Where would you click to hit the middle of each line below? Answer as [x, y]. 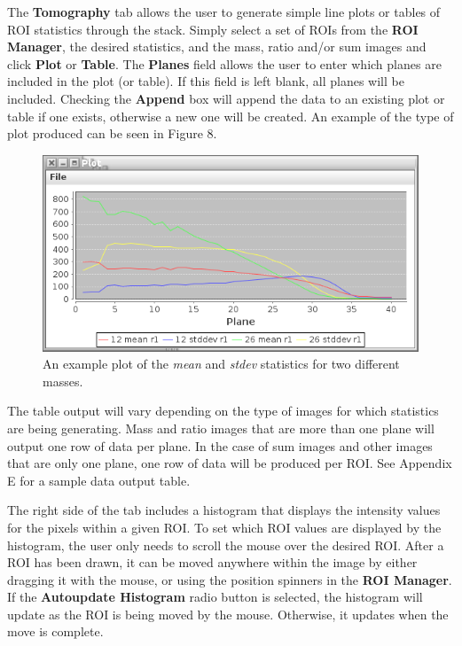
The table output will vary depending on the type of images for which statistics [223, 411]
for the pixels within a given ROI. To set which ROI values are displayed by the [224, 527]
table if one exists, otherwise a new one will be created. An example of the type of [231, 116]
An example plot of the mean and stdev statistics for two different [221, 364]
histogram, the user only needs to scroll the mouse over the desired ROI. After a [226, 545]
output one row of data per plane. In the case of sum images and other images [220, 445]
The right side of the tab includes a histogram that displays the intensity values [224, 510]
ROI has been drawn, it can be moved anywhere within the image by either [212, 562]
